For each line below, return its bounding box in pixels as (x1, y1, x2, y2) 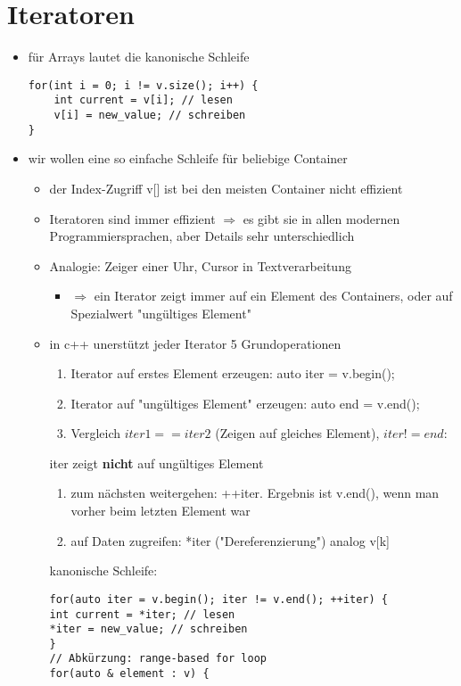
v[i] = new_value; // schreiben (54, 109, 246, 122)
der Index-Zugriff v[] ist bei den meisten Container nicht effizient (49, 178, 403, 197)
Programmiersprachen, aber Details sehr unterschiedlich (49, 227, 355, 245)
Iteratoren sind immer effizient (49, 209, 216, 227)
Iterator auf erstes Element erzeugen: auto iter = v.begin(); (70, 364, 395, 383)
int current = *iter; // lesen (49, 607, 235, 621)
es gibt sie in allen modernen (243, 209, 400, 227)
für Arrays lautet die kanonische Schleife (28, 47, 250, 66)
